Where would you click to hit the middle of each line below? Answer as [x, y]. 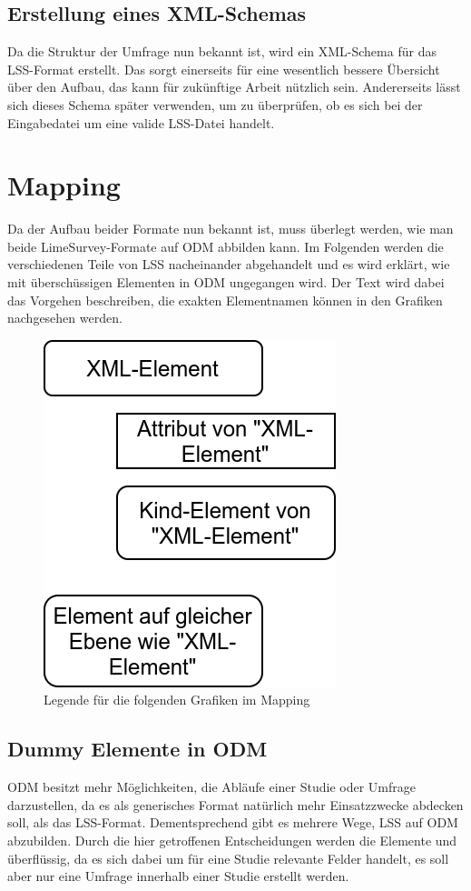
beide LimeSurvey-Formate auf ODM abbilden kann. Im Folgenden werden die [226, 246]
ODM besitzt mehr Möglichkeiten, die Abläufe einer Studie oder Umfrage [212, 787]
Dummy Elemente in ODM [137, 749]
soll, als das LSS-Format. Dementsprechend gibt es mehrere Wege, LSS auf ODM [233, 822]
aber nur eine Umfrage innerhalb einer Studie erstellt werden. [178, 876]
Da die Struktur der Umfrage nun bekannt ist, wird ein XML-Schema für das [222, 51]
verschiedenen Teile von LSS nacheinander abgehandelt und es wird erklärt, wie [229, 264]
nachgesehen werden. [65, 318]
